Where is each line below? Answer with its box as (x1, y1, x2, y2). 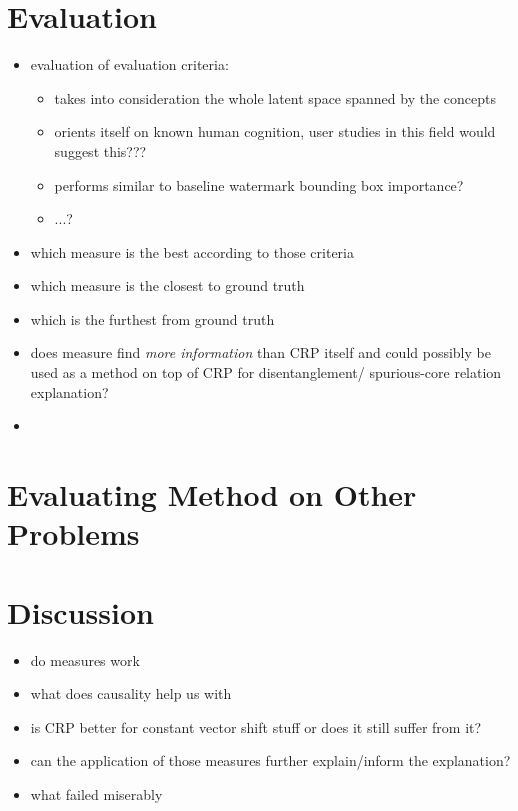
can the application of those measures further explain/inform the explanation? (30, 750, 511, 771)
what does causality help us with (30, 683, 232, 704)
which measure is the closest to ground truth (30, 275, 305, 296)
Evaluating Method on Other (7, 474, 417, 515)
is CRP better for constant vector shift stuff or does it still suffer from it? (30, 716, 482, 737)
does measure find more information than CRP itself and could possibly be (30, 342, 491, 363)
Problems (7, 513, 140, 554)
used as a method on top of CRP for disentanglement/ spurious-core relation (30, 362, 502, 383)
